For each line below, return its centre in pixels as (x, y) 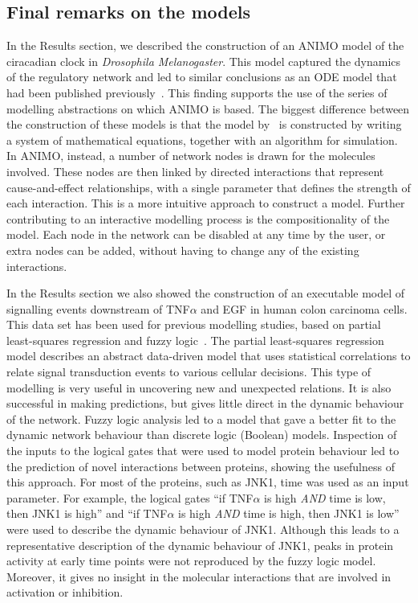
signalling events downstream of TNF (98, 308)
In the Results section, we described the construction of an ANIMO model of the (205, 45)
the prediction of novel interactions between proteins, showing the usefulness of (201, 466)
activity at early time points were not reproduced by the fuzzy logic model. (191, 561)
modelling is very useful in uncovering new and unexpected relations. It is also (199, 387)
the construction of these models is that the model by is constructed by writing (204, 124)
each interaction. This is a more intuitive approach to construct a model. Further (206, 203)
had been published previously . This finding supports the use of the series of (197, 92)
